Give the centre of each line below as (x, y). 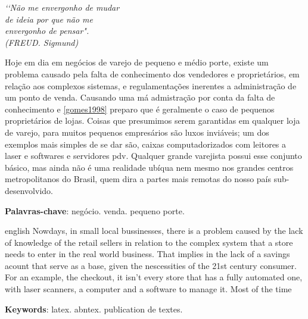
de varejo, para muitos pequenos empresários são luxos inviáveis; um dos (137, 132)
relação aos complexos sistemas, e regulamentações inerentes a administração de (151, 85)
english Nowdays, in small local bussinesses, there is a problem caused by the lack (154, 231)
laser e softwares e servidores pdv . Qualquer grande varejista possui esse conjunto (153, 156)
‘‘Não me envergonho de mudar (62, 7)
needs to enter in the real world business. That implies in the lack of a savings (147, 254)
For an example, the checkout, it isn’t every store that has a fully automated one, (154, 277)
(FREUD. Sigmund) (42, 42)
